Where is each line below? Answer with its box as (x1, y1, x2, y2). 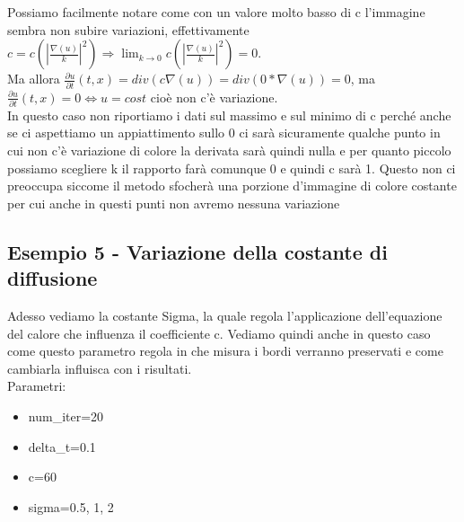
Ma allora (7, 69, 60, 88)
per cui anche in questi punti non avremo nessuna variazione (7, 193, 340, 212)
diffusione (7, 264, 98, 292)
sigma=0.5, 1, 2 (28, 497, 114, 516)
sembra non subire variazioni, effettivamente (7, 20, 250, 39)
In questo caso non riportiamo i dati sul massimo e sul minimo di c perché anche (7, 105, 451, 124)
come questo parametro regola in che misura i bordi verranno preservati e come (7, 341, 443, 360)
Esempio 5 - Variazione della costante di (7, 237, 388, 265)
